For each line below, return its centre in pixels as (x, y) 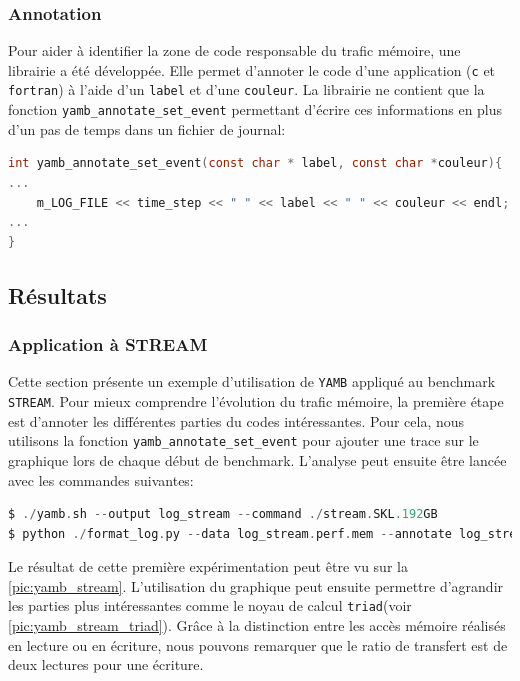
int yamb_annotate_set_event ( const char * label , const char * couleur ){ (255, 163)
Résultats (57, 294)
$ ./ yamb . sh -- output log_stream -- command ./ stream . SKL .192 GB (223, 514)
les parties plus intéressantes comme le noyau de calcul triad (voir (210, 605)
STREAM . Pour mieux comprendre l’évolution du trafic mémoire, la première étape (256, 401)
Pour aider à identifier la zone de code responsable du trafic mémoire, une (234, 50)
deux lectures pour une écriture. (106, 664)
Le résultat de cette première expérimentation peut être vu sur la (208, 566)
